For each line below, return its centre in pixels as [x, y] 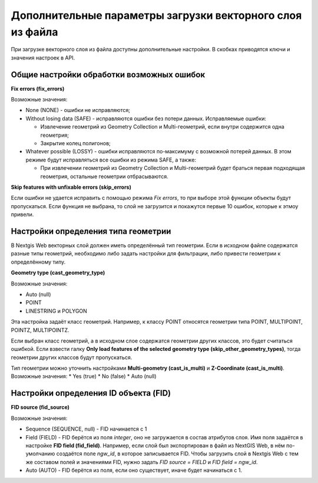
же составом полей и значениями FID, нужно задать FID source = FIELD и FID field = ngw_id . [142, 462]
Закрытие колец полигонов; [76, 143]
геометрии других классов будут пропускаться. [72, 357]
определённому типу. [38, 262]
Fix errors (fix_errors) [38, 88]
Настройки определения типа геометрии [91, 231]
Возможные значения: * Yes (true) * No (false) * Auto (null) [84, 376]
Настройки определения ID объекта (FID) [91, 393]
